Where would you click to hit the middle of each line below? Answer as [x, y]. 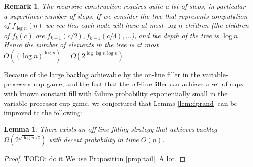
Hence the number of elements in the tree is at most [81, 45]
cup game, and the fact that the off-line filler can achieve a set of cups [138, 84]
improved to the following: [43, 113]
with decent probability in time [94, 139]
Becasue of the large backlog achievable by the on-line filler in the [102, 74]
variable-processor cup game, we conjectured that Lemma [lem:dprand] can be [121, 103]
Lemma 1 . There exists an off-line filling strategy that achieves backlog [111, 129]
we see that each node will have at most [105, 25]
